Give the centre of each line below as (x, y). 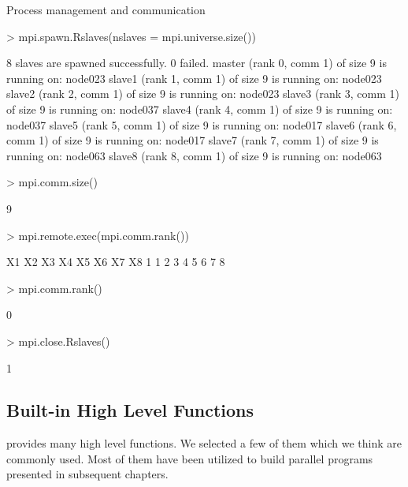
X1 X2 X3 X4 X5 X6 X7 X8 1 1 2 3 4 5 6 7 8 (116, 262)
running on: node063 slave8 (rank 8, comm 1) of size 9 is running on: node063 (194, 155)
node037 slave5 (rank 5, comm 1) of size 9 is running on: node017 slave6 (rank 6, (202, 124)
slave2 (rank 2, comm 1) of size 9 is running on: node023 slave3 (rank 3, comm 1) (203, 94)
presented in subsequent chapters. (87, 474)
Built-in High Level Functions (130, 410)
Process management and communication (106, 9)
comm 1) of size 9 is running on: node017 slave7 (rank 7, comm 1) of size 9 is (193, 140)
